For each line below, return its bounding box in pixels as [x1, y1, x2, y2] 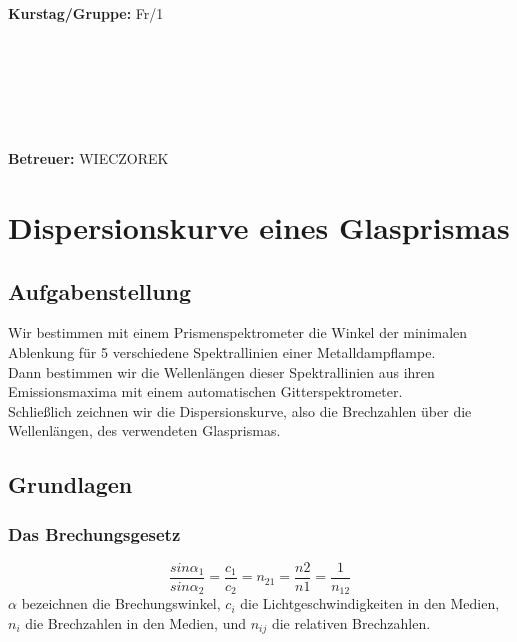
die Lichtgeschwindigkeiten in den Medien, [240, 593, 500, 614]
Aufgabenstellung [8, 275, 192, 306]
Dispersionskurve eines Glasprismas [8, 206, 510, 247]
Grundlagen [8, 469, 133, 500]
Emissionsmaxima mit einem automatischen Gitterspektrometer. [8, 381, 403, 402]
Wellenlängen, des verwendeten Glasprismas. [8, 420, 281, 441]
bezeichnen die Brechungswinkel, [21, 593, 221, 614]
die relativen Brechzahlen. [271, 613, 431, 633]
